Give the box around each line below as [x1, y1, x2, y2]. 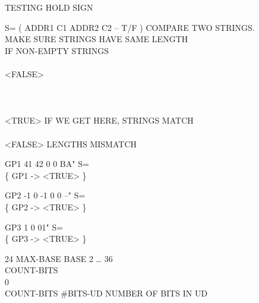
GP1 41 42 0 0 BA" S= [5, 157, 89, 170]
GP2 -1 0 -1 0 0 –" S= [5, 189, 86, 201]
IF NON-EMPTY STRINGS [5, 44, 109, 56]
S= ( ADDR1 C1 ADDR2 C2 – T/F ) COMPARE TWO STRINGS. [5, 21, 255, 33]
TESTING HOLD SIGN [5, 1, 93, 13]
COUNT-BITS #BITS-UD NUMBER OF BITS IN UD [5, 287, 208, 299]
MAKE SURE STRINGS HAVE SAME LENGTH [5, 33, 188, 45]
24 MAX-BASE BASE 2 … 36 [5, 252, 113, 264]
